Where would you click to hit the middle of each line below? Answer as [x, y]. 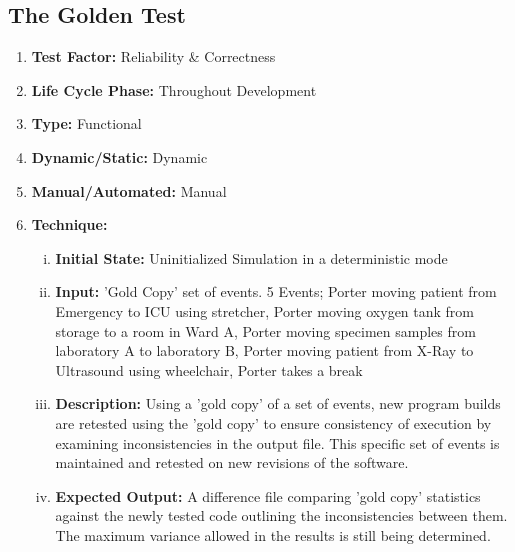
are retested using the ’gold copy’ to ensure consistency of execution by [273, 422]
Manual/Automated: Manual [129, 190]
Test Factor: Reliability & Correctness [153, 56]
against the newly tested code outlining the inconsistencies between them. [281, 515]
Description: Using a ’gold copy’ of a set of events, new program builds [278, 403]
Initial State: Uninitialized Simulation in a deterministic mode [251, 257]
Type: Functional [86, 123]
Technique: [69, 224]
